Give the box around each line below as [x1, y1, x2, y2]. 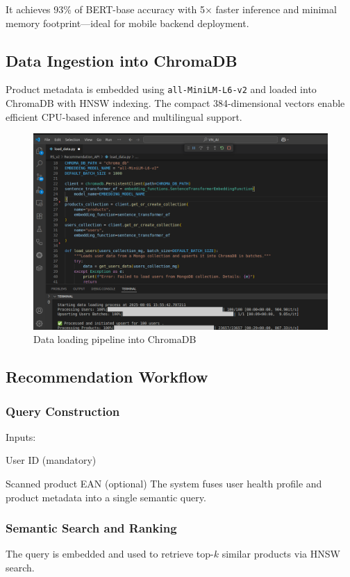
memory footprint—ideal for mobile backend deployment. [6, 15, 249, 30]
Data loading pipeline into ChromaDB [33, 332, 197, 346]
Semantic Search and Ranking [6, 519, 177, 537]
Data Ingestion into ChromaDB [6, 49, 237, 71]
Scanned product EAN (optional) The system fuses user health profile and [6, 476, 322, 490]
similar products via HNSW [222, 546, 340, 561]
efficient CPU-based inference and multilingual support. [6, 109, 242, 124]
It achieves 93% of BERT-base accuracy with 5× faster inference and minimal [6, 2, 337, 16]
